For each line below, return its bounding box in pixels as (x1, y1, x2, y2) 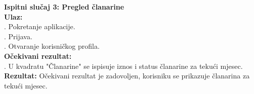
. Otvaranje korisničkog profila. (4, 41, 100, 51)
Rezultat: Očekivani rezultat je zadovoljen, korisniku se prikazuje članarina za (4, 70, 250, 81)
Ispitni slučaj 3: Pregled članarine (4, 2, 124, 12)
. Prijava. (4, 31, 32, 41)
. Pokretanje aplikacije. (4, 21, 75, 32)
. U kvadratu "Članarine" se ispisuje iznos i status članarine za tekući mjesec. (4, 60, 243, 71)
